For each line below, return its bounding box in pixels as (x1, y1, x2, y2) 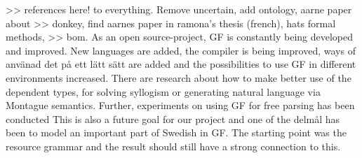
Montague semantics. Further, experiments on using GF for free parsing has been (6, 98, 355, 113)
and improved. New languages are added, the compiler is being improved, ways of (6, 43, 356, 57)
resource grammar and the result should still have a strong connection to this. (6, 138, 341, 153)
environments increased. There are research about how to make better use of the (6, 70, 351, 85)
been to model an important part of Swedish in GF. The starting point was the (6, 125, 347, 140)
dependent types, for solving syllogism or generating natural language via (6, 84, 321, 99)
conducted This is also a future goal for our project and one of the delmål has (6, 111, 340, 126)
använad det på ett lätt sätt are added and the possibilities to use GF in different (6, 57, 356, 71)
